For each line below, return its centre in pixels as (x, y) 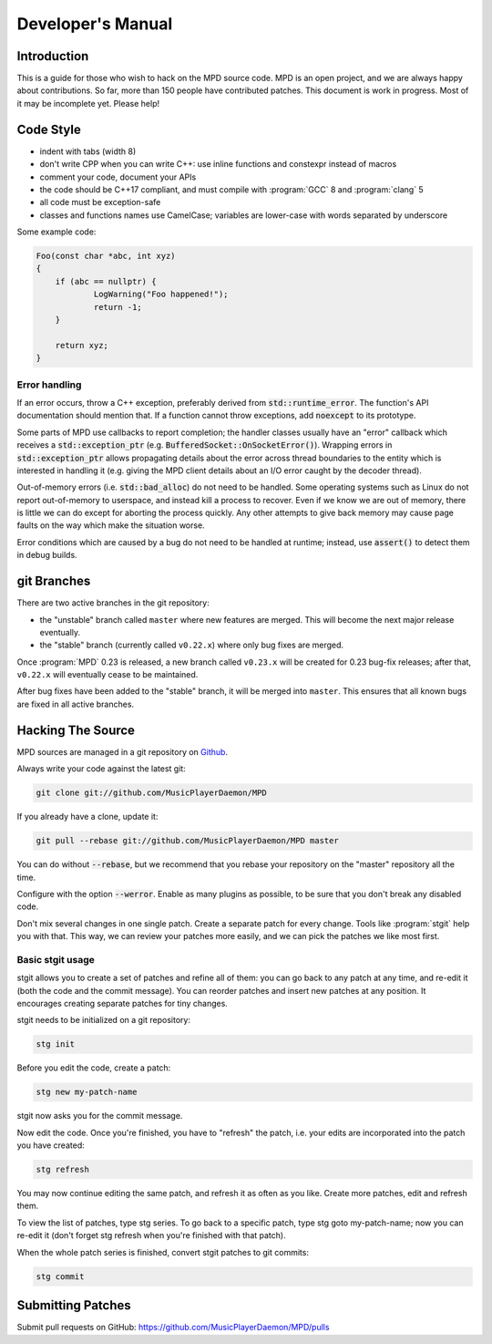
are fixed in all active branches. (76, 704)
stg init (56, 1044)
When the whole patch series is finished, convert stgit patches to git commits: (163, 1252)
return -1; (118, 307)
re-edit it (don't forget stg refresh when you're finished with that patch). (151, 1235)
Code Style (49, 129)
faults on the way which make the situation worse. (111, 525)
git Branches (54, 581)
